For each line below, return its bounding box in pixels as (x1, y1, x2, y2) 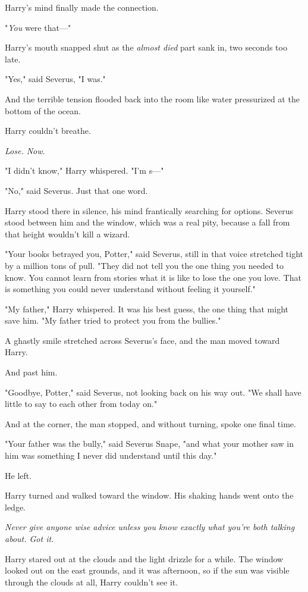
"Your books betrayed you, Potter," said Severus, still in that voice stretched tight (5, 248, 304, 260)
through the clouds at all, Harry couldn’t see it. (5, 575, 178, 588)
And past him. (5, 366, 58, 378)
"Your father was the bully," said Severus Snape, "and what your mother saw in (5, 437, 294, 450)
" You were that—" (5, 21, 71, 33)
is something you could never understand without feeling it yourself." (5, 283, 256, 295)
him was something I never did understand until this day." (5, 449, 217, 462)
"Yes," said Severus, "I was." (5, 73, 106, 85)
